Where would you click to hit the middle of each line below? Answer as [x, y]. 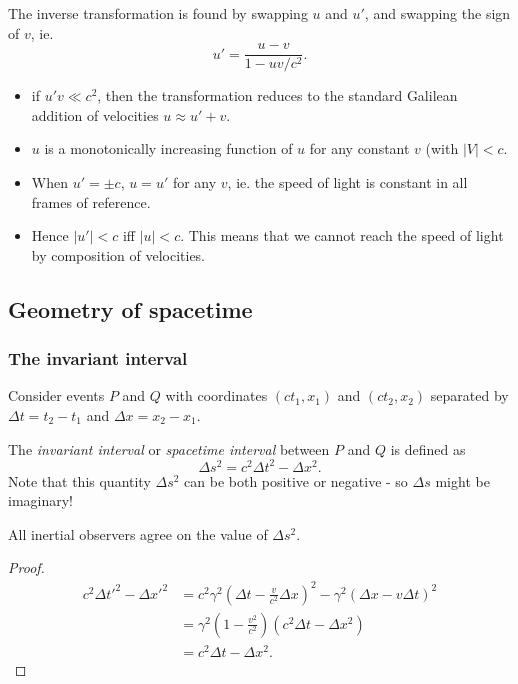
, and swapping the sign [437, 13]
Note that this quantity [79, 480]
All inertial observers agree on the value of [138, 533]
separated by [469, 395]
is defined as [428, 448]
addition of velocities [95, 114]
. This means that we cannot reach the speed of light [342, 235]
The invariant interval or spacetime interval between [169, 448]
